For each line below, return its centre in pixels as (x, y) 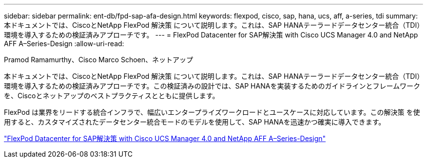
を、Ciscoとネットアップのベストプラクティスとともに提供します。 (112, 96)
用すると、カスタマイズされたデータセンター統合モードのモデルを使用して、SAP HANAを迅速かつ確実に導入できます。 (195, 122)
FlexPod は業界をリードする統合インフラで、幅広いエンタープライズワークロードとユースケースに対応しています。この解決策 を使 (212, 112)
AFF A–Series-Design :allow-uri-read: (64, 44)
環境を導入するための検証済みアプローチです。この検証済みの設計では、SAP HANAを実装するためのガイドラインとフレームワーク (212, 86)
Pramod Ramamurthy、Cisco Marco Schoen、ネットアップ (99, 60)
